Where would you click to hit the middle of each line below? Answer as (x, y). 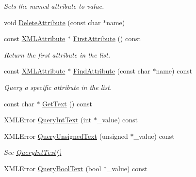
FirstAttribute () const (107, 38)
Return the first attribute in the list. (57, 54)
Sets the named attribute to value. (54, 6)
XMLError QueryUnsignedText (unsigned (66, 136)
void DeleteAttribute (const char (52, 22)
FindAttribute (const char (112, 71)
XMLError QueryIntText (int (48, 120)
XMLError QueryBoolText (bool (53, 168)
